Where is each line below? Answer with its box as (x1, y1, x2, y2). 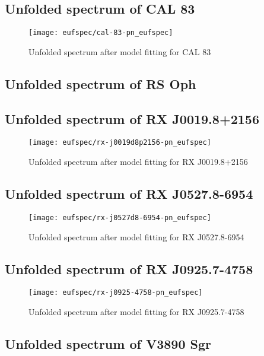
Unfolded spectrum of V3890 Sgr (5, 334, 211, 352)
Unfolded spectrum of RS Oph (5, 74, 196, 93)
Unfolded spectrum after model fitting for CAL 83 (28, 45, 211, 58)
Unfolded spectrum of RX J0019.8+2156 (5, 109, 259, 128)
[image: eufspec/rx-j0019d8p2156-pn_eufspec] (28, 138, 211, 147)
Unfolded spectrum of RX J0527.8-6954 (5, 185, 253, 203)
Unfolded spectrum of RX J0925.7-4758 (5, 259, 253, 278)
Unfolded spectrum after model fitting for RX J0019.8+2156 (28, 155, 248, 168)
